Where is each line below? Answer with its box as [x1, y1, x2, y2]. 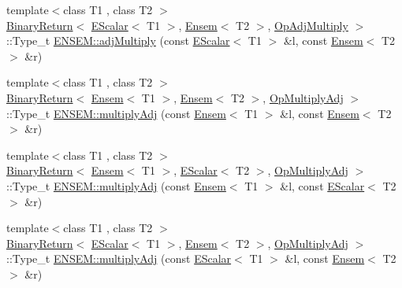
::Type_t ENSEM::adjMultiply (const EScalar [6, 32, 230, 49]
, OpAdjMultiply [267, 17, 348, 33]
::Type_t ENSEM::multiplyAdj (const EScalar [6, 250, 232, 267]
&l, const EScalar [280, 177, 365, 194]
